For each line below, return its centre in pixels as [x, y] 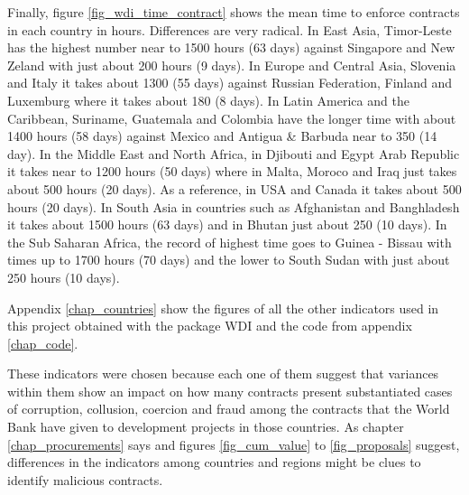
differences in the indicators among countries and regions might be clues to [214, 462]
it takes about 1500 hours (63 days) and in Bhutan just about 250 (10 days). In [227, 224]
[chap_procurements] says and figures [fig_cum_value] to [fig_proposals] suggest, [234, 444]
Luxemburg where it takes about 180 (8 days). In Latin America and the [208, 100]
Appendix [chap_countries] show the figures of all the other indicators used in [223, 308]
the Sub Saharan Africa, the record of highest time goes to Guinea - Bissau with [230, 242]
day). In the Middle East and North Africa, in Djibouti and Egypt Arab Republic [234, 153]
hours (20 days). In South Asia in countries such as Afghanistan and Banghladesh [234, 206]
